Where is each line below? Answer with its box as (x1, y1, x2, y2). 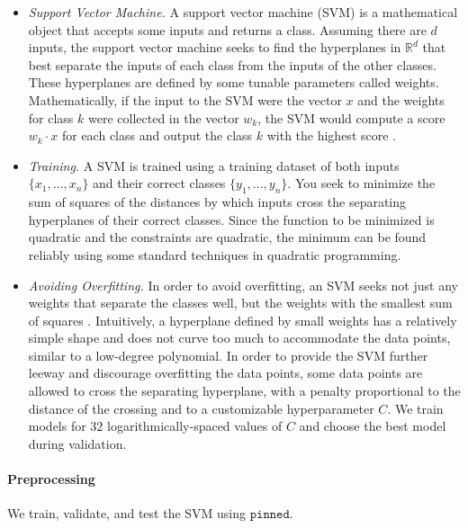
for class (28, 108, 74, 127)
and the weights (357, 90, 445, 109)
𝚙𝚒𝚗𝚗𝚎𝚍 (249, 508, 290, 522)
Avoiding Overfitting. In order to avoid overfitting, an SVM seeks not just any (28, 275, 458, 294)
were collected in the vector (88, 108, 239, 127)
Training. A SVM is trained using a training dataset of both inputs (28, 156, 400, 175)
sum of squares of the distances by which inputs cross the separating (28, 192, 407, 211)
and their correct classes (93, 174, 226, 192)
